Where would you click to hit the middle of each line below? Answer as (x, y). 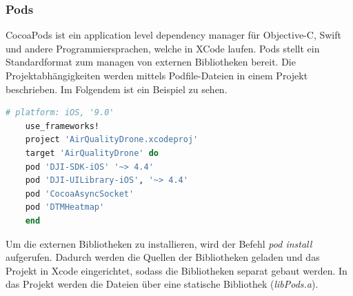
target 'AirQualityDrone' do (92, 153)
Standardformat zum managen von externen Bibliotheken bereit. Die (151, 62)
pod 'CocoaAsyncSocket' (80, 194)
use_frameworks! (62, 126)
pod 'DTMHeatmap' (65, 207)
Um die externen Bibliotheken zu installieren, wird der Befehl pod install (159, 243)
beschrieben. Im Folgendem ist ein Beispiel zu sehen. (117, 89)
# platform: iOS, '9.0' (60, 113)
